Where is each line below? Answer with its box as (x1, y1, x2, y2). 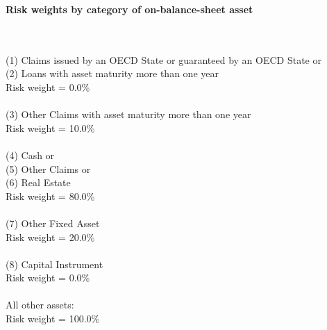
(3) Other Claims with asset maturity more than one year (6, 107, 251, 122)
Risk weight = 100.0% (6, 311, 100, 326)
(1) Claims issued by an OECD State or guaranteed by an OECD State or (6, 52, 321, 67)
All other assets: (6, 297, 74, 312)
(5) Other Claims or (6, 161, 91, 176)
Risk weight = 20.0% (6, 229, 95, 244)
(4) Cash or (6, 147, 55, 162)
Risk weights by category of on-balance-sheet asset (6, 2, 253, 16)
